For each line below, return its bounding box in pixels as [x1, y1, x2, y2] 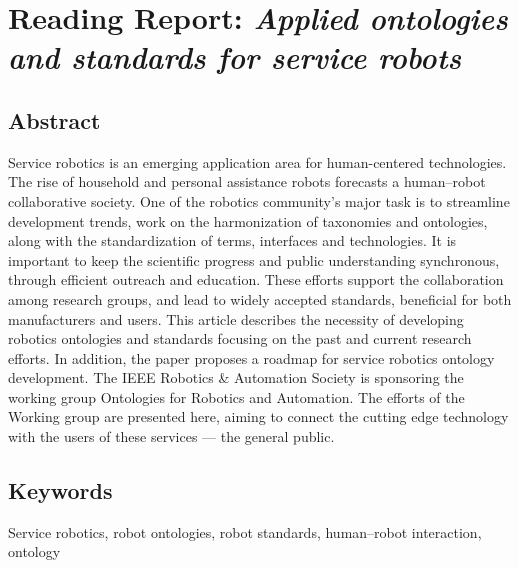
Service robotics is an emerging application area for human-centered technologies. [8, 151, 507, 172]
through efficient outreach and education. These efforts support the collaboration [8, 269, 504, 290]
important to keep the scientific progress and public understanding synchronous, [8, 249, 500, 270]
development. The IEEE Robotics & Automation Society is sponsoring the [8, 367, 464, 388]
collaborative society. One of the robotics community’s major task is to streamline [8, 190, 510, 211]
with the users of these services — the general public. [8, 426, 335, 447]
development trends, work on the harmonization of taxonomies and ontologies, [8, 210, 488, 231]
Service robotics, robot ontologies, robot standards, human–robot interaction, [8, 521, 482, 542]
